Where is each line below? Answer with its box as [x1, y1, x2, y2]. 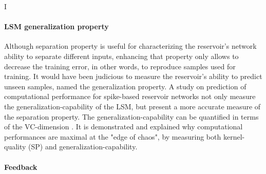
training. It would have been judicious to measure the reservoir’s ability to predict [4, 71, 262, 82]
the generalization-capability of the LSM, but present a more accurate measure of [4, 101, 261, 111]
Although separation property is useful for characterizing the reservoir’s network [4, 41, 257, 51]
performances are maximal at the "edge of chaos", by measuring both [4, 131, 221, 142]
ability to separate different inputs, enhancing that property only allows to [4, 50, 239, 61]
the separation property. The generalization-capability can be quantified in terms [4, 111, 259, 122]
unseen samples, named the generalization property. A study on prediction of [4, 81, 246, 91]
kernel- [223, 131, 245, 142]
